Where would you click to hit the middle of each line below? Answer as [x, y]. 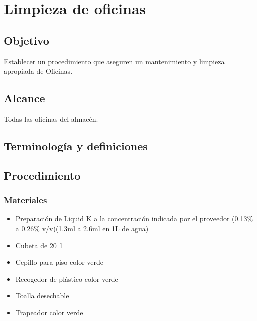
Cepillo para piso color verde [59, 262]
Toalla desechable [42, 296]
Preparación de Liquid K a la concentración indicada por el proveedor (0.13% [134, 219]
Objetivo [27, 40]
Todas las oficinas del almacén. [51, 119]
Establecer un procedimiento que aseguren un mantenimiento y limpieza [114, 61]
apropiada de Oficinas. [38, 71]
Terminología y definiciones [76, 146]
